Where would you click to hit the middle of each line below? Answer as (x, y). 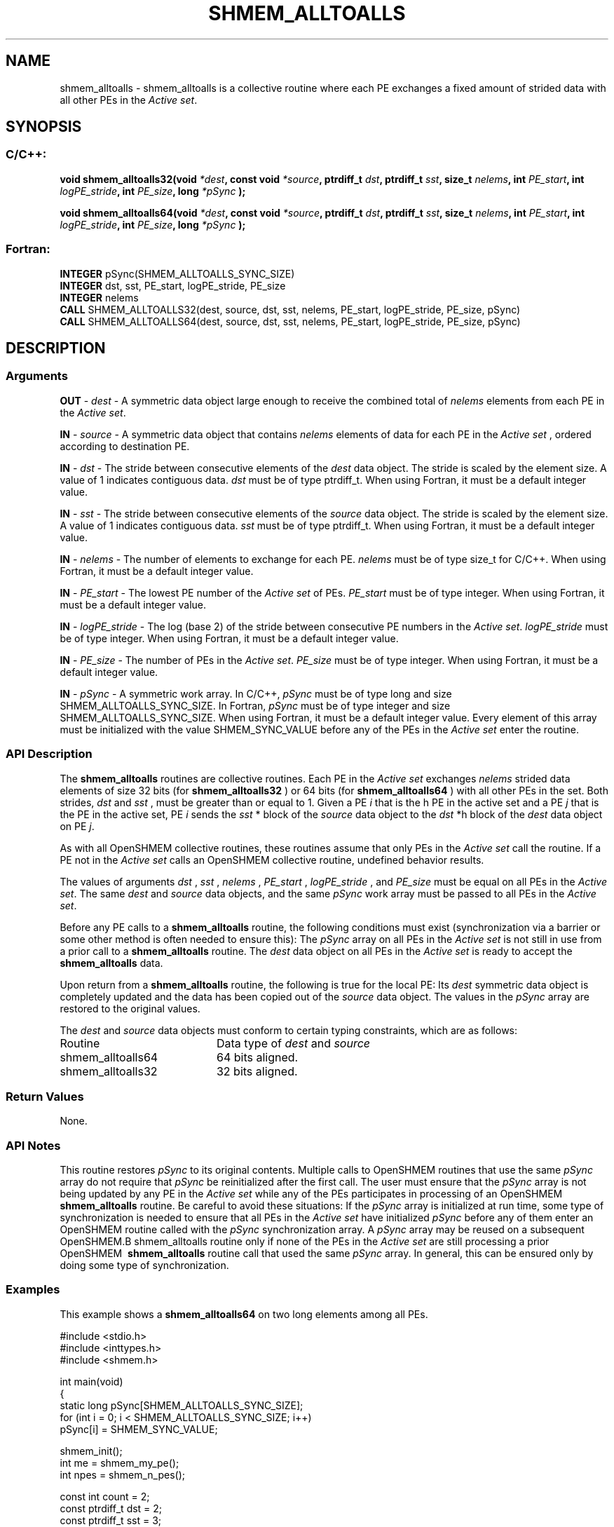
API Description (49, 754)
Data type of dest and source (293, 1043)
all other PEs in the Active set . (129, 100)
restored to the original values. (130, 1008)
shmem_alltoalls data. (111, 963)
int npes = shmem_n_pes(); (123, 1474)
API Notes (33, 1145)
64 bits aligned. (257, 1057)
